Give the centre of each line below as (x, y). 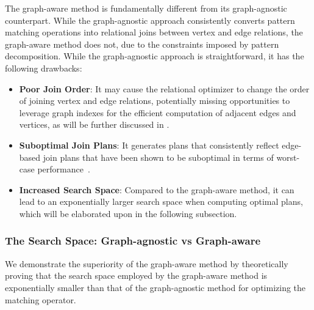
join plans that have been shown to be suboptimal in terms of (158, 157)
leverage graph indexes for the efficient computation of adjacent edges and (158, 112)
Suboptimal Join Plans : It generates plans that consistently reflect (149, 145)
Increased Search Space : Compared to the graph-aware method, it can (157, 189)
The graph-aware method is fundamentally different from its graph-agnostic (146, 8)
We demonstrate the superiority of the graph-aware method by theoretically (147, 263)
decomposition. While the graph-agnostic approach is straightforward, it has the (155, 56)
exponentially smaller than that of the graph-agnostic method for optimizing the (155, 287)
